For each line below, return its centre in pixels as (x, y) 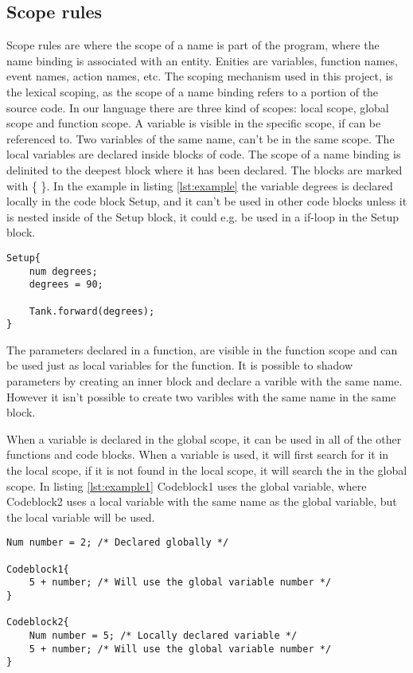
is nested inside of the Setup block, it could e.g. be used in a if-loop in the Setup (203, 216)
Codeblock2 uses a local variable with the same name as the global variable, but (202, 501)
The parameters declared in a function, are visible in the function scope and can (202, 349)
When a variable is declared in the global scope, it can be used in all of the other (204, 438)
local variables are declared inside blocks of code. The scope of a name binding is (204, 154)
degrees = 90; (66, 285)
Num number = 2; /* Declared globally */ (118, 543)
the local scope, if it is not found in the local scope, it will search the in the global (207, 470)
